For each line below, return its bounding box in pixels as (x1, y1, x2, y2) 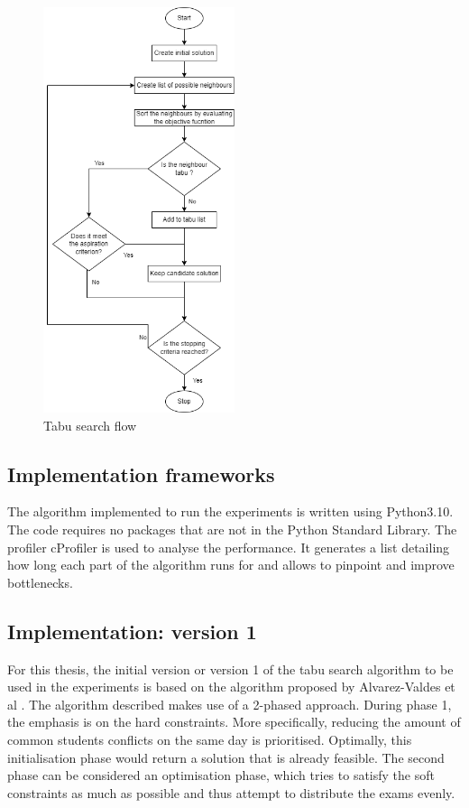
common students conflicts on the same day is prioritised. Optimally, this (7, 729, 412, 748)
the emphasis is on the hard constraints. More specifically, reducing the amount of (7, 712, 461, 731)
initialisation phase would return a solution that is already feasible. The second (7, 748, 445, 766)
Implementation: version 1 (7, 617, 257, 645)
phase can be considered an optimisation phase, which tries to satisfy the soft (7, 766, 435, 785)
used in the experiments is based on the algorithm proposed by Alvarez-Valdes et (7, 677, 455, 696)
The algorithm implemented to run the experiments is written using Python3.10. (7, 502, 454, 521)
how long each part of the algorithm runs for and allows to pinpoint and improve (7, 555, 455, 574)
